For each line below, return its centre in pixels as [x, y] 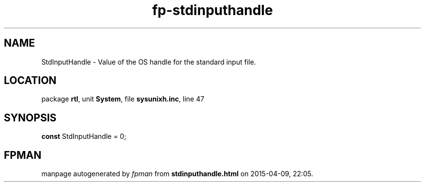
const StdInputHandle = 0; [84, 136]
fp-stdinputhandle [212, 10]
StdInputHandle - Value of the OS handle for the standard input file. [149, 62]
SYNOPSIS [30, 118]
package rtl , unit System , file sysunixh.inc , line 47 [123, 99]
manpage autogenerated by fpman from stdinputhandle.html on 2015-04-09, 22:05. [177, 174]
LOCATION [30, 81]
